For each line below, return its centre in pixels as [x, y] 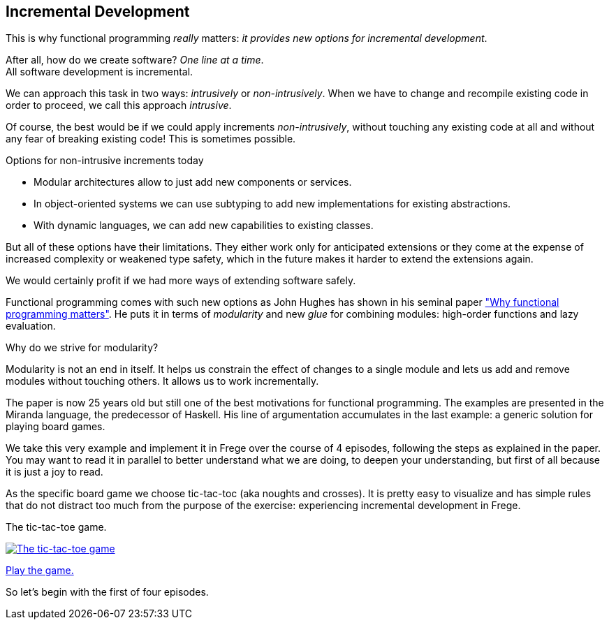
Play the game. [40, 571]
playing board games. [56, 427]
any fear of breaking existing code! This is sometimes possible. [151, 139]
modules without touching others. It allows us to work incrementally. [162, 381]
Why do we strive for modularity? [82, 348]
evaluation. [31, 326]
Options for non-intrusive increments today [105, 161]
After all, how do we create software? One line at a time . [135, 60]
